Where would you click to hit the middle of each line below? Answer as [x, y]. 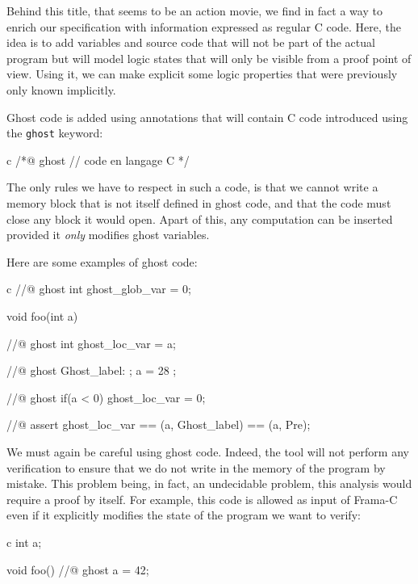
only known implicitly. [61, 89]
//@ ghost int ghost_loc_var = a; [91, 343]
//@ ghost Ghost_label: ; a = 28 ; [92, 370]
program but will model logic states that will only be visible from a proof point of [209, 58]
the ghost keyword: [55, 133]
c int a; [24, 542]
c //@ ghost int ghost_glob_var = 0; [99, 289]
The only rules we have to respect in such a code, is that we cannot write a [192, 187]
